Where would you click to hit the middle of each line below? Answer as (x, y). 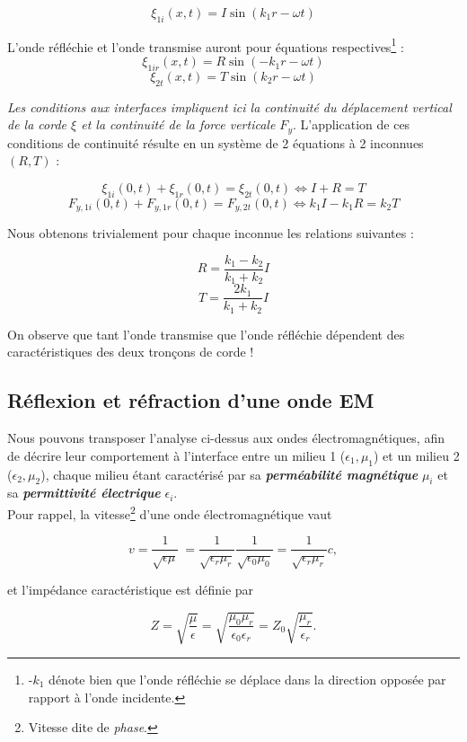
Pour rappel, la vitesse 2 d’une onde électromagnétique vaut (170, 512)
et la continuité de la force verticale (178, 124)
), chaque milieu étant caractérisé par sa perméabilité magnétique (229, 474)
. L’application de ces (351, 124)
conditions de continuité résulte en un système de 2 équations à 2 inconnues (216, 142)
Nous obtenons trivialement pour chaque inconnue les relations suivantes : (211, 233)
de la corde (37, 124)
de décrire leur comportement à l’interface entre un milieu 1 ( (176, 455)
